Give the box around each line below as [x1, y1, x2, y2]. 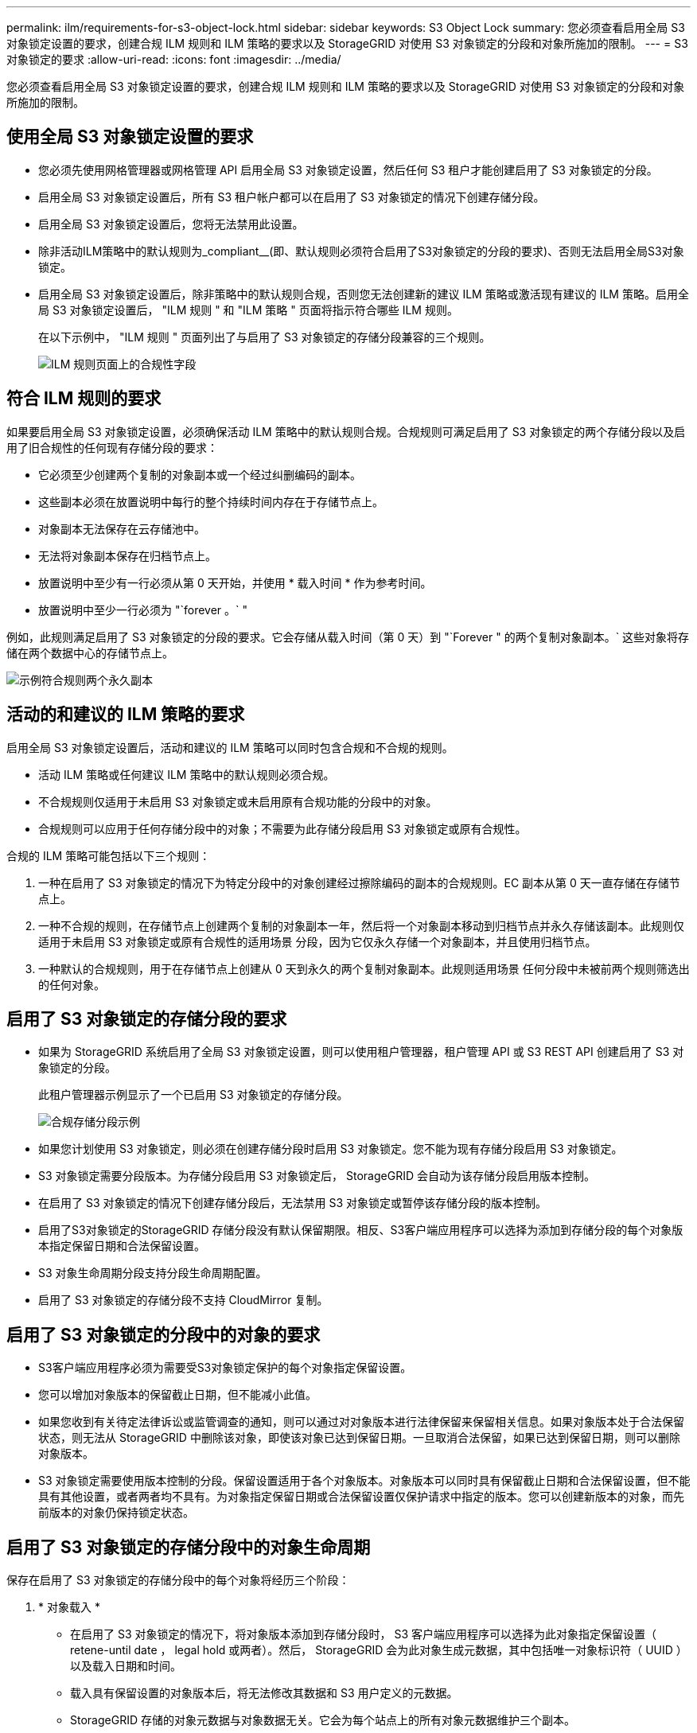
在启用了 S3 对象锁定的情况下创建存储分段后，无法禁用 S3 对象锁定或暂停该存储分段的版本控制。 [38, 1196, 547, 1210]
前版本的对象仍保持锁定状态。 [38, 1505, 194, 1520]
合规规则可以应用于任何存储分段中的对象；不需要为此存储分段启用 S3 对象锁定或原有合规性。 [38, 821, 527, 835]
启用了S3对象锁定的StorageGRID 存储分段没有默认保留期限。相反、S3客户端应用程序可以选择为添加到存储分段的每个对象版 [38, 1223, 683, 1237]
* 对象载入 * [38, 1600, 100, 1614]
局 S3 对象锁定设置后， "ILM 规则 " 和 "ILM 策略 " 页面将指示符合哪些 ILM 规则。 [38, 302, 458, 317]
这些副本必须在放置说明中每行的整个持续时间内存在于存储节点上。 [38, 494, 384, 508]
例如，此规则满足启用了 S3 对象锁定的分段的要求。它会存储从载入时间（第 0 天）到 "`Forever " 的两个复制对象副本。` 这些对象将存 [6, 629, 690, 644]
